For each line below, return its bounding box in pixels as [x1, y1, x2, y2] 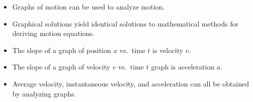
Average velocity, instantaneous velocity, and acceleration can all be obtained [12, 78, 249, 88]
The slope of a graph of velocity [12, 61, 110, 72]
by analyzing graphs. [12, 88, 76, 98]
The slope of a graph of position [12, 44, 111, 55]
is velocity [152, 44, 183, 55]
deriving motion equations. [12, 28, 95, 38]
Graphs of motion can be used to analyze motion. [12, 1, 165, 11]
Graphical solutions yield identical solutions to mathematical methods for [12, 18, 238, 28]
